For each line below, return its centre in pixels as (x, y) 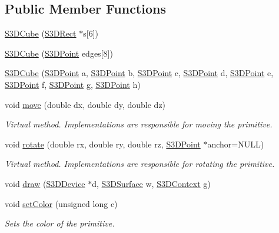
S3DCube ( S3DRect (41, 33)
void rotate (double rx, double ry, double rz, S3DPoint (103, 144)
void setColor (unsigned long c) (61, 203)
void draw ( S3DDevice (45, 183)
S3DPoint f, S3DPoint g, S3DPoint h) (73, 84)
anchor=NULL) (236, 144)
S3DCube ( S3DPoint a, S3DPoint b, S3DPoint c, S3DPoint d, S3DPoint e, (139, 73)
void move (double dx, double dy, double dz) (85, 104)
